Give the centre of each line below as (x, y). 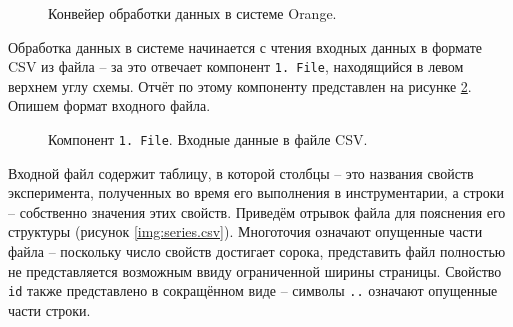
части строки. (49, 309)
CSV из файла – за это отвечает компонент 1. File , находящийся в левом (236, 66)
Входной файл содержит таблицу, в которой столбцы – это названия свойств (241, 172)
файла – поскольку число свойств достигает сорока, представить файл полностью (257, 251)
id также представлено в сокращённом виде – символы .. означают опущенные (253, 290)
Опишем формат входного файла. (109, 105)
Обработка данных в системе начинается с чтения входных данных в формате (245, 46)
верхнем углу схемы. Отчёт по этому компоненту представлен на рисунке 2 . (240, 85)
